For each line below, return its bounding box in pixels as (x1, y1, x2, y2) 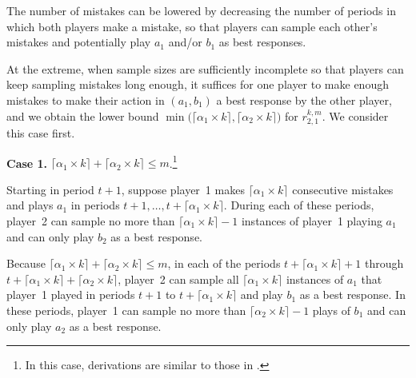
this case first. (6, 124, 75, 141)
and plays (6, 197, 54, 213)
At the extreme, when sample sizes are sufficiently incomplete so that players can (6, 60, 404, 77)
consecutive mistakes (292, 181, 394, 197)
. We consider (322, 107, 389, 124)
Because (6, 255, 46, 272)
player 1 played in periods (6, 286, 135, 303)
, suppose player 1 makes (121, 181, 245, 197)
